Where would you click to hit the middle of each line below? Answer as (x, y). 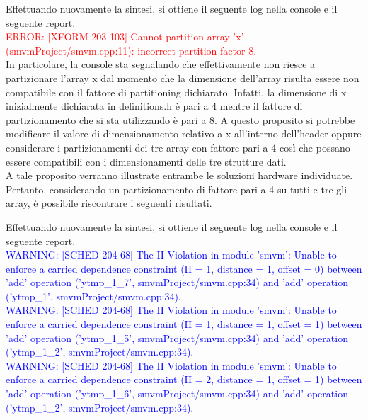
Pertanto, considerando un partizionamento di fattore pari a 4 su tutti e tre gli (177, 189)
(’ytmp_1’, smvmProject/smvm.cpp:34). (93, 296)
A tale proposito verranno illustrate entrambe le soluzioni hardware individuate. (179, 175)
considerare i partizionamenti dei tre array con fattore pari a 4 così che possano (178, 147)
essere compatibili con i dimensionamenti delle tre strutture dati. (146, 161)
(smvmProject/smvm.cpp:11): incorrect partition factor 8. (131, 50)
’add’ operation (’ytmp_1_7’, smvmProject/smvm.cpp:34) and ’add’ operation (177, 282)
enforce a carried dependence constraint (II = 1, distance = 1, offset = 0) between (184, 268)
